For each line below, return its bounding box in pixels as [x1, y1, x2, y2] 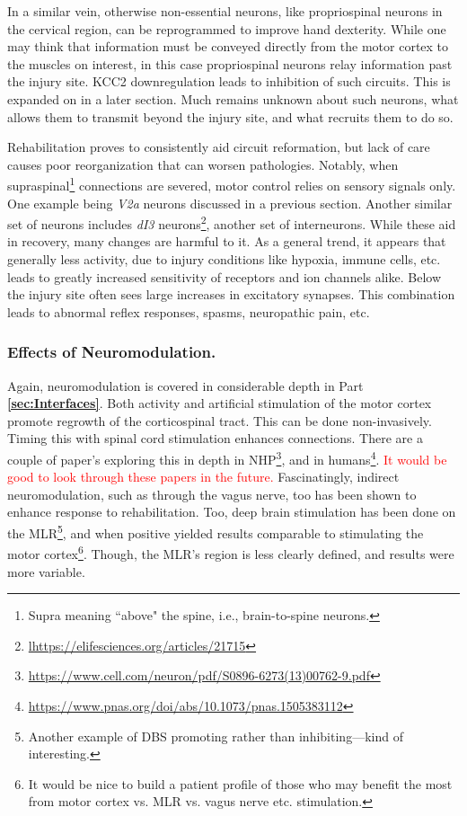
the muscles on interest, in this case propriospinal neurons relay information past [7, 54, 453, 73]
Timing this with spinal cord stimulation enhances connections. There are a [7, 429, 423, 448]
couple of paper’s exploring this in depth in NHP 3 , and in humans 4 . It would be [7, 448, 447, 468]
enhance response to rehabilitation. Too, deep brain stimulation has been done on [7, 502, 456, 521]
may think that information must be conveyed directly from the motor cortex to [7, 37, 449, 56]
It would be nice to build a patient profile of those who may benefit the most [28, 774, 453, 793]
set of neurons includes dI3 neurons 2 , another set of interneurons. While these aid [7, 212, 456, 233]
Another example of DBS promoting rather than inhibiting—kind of [28, 726, 403, 745]
